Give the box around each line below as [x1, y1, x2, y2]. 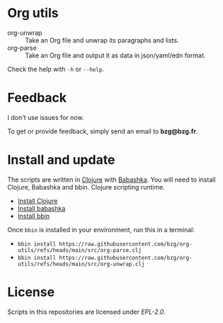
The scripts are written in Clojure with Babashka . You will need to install [7, 175, 216, 184]
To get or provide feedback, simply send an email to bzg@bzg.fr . [7, 126, 198, 136]
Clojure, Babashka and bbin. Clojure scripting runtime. [7, 182, 165, 191]
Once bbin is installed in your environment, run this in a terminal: [7, 225, 195, 234]
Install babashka [17, 204, 66, 212]
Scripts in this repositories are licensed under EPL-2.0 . [7, 307, 166, 316]
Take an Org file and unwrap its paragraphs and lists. [25, 35, 179, 44]
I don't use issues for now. [7, 113, 84, 121]
